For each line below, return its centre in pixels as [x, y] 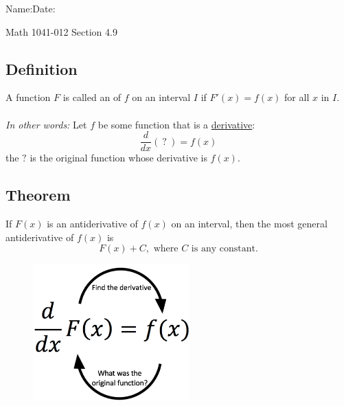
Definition [42, 68]
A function [28, 97]
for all [297, 97]
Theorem [38, 195]
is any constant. [225, 249]
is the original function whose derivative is [118, 158]
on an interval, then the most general [249, 224]
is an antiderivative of [92, 224]
